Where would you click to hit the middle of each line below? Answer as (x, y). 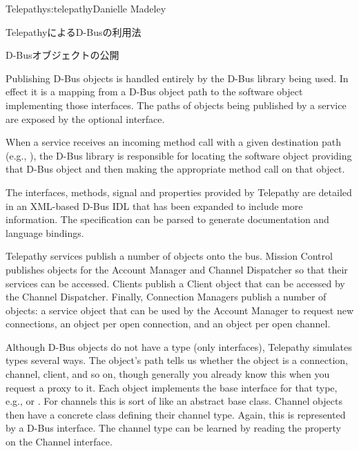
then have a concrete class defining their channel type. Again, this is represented (176, 414)
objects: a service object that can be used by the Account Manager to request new (179, 310)
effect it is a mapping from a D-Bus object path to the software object (154, 92)
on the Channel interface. (59, 442)
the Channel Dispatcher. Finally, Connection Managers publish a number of (166, 297)
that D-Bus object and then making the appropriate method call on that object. (175, 169)
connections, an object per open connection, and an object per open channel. (168, 324)
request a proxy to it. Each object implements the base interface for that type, (172, 387)
